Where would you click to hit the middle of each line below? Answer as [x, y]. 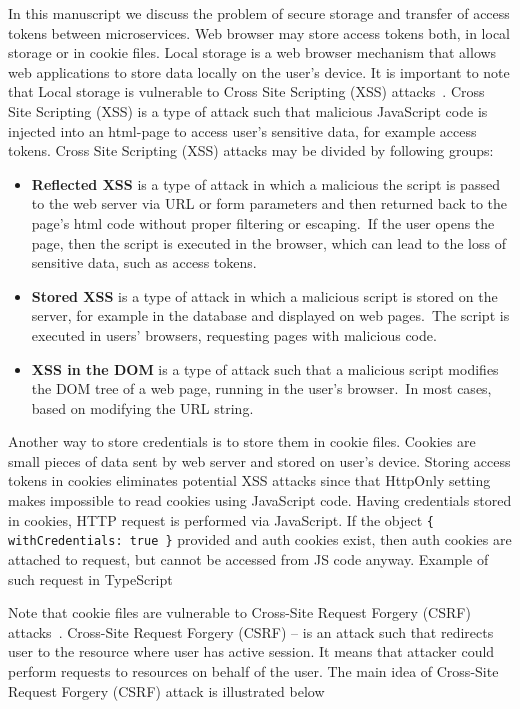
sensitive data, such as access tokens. [144, 262]
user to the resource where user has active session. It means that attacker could [251, 651]
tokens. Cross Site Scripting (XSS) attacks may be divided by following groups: [251, 150]
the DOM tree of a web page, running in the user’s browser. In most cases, [261, 388]
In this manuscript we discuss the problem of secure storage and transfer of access [259, 13]
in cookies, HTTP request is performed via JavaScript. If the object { [221, 519]
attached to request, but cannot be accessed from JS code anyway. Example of [248, 558]
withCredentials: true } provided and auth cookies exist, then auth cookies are [260, 539]
